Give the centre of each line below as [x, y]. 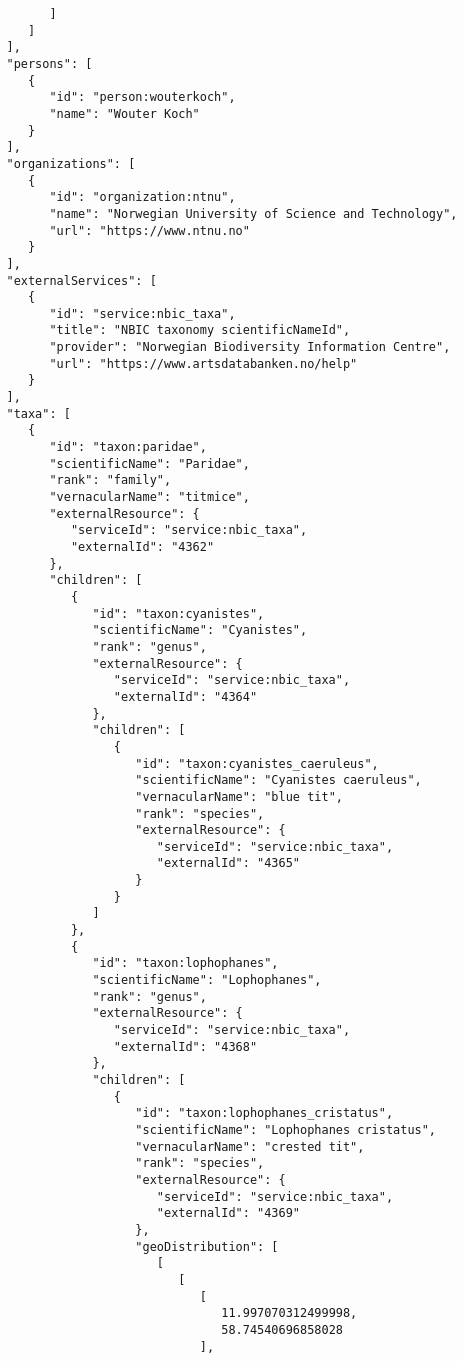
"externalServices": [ [81, 280]
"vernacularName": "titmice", [149, 497]
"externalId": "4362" [142, 547]
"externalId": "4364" [185, 696]
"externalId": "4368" [185, 1046]
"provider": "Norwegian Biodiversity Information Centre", [250, 347]
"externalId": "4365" [228, 863]
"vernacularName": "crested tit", [250, 1146]
